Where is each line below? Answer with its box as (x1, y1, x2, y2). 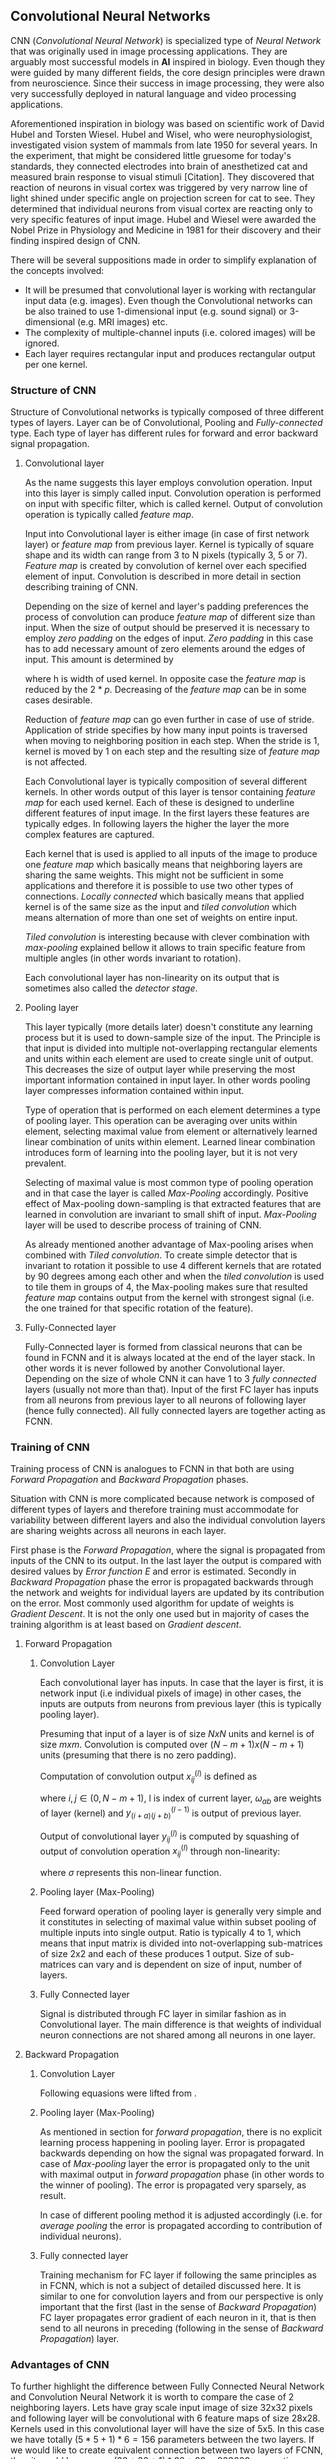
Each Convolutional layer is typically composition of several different (24, 775, 308, 788)
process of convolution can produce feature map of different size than (24, 611, 316, 623)
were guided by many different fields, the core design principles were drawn (10, 66, 325, 78)
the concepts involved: (10, 264, 105, 276)
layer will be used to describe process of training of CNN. (24, 1219, 262, 1231)
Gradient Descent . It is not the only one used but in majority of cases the (10, 1608, 310, 1620)
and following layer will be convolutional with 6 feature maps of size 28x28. (10, 2412, 321, 2424)
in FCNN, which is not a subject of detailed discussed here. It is (39, 2280, 302, 2292)
